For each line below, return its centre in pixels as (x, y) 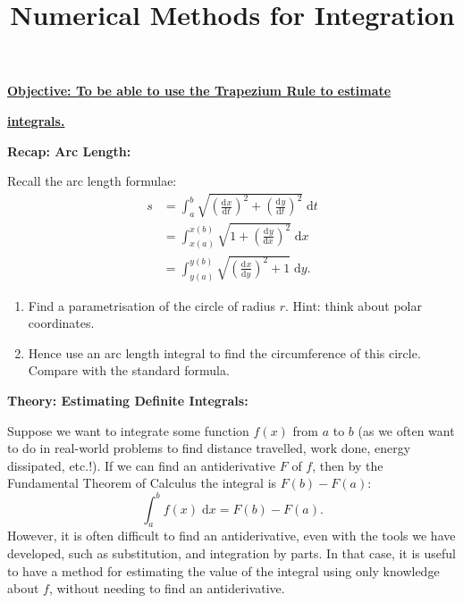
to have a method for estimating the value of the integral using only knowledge (223, 570)
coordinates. (61, 323)
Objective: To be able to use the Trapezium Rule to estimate (199, 91)
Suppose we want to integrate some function (128, 430)
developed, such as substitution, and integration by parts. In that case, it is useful (231, 553)
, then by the (348, 465)
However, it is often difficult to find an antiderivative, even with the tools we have (231, 536)
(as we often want (406, 430)
